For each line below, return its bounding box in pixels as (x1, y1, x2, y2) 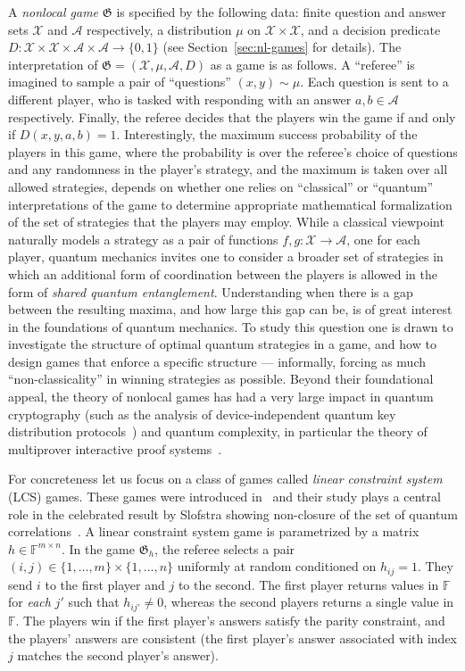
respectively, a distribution (87, 20, 232, 38)
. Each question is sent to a (300, 72, 449, 91)
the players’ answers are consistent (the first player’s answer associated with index (8, 628, 458, 647)
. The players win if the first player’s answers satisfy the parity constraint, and (15, 610, 445, 629)
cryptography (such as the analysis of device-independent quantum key (8, 404, 396, 423)
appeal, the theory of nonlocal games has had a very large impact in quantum (8, 387, 434, 406)
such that (68, 592, 120, 611)
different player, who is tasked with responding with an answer (8, 89, 352, 108)
